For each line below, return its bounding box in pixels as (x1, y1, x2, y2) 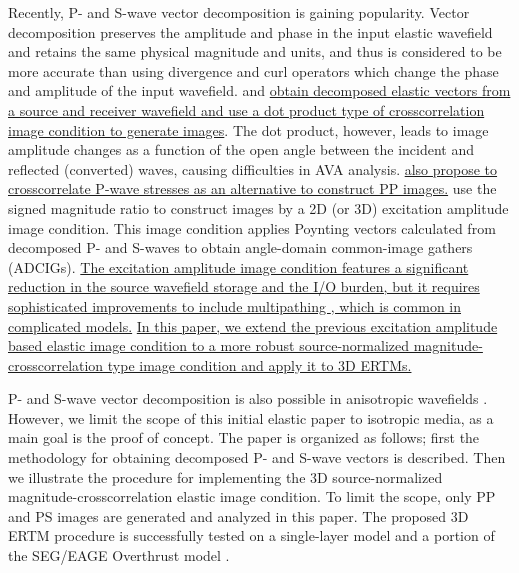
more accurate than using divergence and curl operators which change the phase (8, 60, 499, 81)
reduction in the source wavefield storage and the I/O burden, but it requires (8, 276, 480, 297)
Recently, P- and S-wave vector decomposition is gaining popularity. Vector (8, 2, 470, 22)
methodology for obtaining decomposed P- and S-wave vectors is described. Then (8, 447, 506, 468)
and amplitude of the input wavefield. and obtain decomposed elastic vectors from (8, 80, 511, 101)
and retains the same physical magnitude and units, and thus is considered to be (8, 41, 502, 62)
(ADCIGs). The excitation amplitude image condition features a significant (8, 256, 469, 277)
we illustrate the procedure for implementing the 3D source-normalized (8, 466, 443, 487)
